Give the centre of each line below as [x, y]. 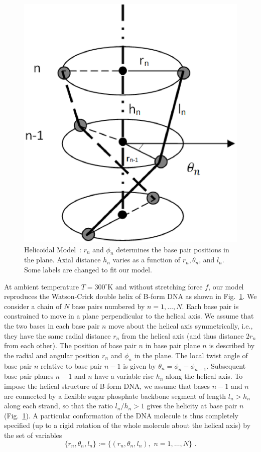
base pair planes [29, 376]
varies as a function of [146, 260]
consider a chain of [33, 306]
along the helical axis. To [204, 376]
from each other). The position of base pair [70, 345]
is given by [140, 365]
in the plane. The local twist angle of [191, 355]
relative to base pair [72, 365]
